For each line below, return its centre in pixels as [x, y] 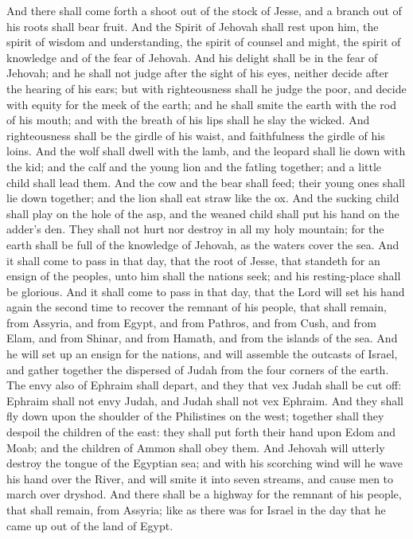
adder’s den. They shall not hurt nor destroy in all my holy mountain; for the [195, 229]
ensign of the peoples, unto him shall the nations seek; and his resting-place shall [204, 276]
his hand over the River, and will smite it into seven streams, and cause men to [200, 478]
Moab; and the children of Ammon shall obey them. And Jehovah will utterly [196, 447]
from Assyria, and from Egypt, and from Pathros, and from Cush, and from [191, 322]
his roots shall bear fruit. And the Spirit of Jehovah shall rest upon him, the [193, 26]
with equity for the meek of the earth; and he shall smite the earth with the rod [201, 104]
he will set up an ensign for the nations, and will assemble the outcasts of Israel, [202, 354]
